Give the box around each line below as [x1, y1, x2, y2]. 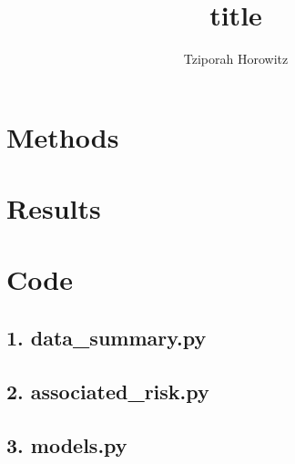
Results [6, 190, 101, 227]
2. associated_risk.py [6, 376, 209, 405]
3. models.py [6, 430, 127, 459]
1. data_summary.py [6, 324, 207, 352]
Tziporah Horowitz [183, 49, 289, 68]
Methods [6, 118, 119, 155]
